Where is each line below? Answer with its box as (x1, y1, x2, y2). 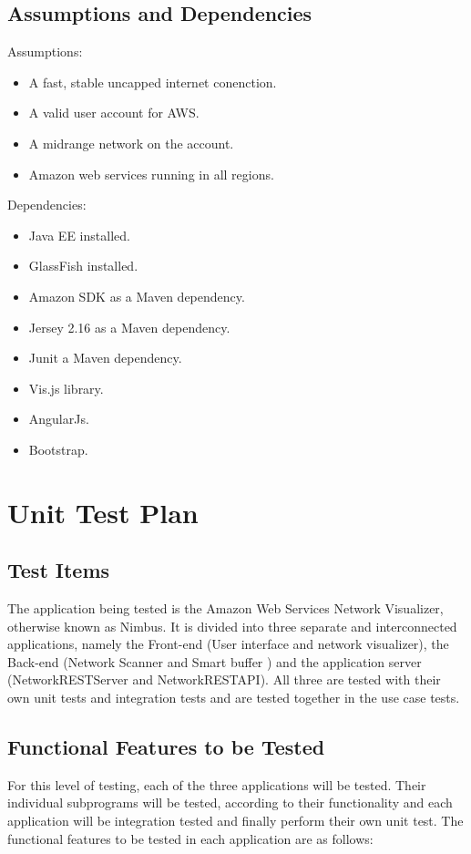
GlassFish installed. (28, 256, 138, 275)
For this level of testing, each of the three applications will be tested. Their (7, 775, 426, 794)
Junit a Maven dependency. (28, 348, 182, 367)
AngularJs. (28, 409, 89, 428)
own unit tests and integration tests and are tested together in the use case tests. (7, 688, 460, 707)
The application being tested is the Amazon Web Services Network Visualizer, (7, 599, 444, 618)
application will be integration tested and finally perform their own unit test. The (7, 811, 464, 830)
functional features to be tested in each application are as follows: (7, 828, 374, 848)
